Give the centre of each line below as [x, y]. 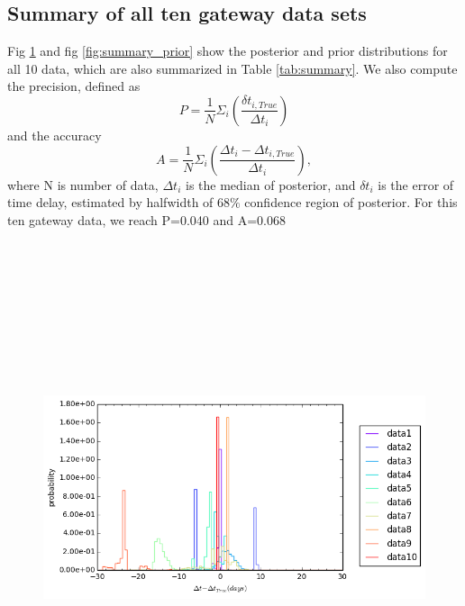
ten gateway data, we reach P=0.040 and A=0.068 [146, 219]
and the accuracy [55, 135]
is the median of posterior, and [271, 184]
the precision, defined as [74, 86]
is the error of [416, 184]
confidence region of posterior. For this [351, 202]
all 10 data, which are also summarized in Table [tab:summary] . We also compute [232, 68]
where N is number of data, [83, 184]
